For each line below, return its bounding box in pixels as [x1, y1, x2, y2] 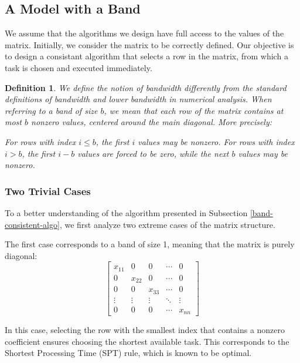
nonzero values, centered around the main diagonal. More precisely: [31, 116, 272, 128]
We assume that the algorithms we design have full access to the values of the [5, 27, 284, 39]
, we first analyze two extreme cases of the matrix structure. [59, 218, 275, 230]
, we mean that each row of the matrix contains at [104, 104, 284, 116]
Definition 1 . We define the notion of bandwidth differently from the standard [5, 81, 287, 93]
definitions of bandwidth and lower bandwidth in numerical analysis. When [5, 93, 272, 105]
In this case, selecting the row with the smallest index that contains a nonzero [5, 324, 285, 336]
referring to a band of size [5, 104, 98, 116]
